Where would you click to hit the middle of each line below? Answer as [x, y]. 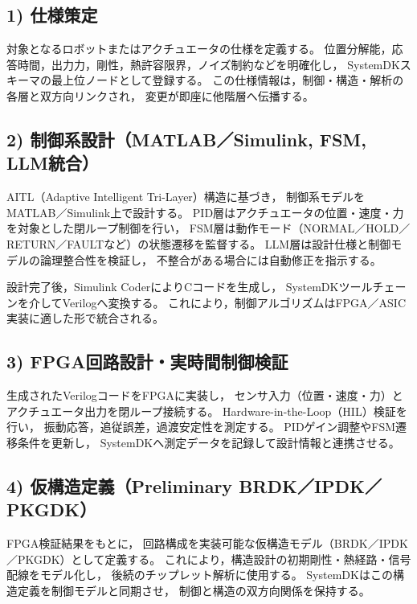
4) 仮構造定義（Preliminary [120, 485]
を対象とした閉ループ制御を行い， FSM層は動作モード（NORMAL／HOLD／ [208, 228]
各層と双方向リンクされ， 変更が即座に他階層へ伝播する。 [160, 95]
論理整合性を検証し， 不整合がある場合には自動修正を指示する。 [211, 259]
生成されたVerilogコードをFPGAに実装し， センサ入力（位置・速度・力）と [205, 395]
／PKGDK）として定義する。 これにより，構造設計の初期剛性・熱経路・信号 [209, 559]
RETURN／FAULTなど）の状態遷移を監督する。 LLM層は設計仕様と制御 [199, 243]
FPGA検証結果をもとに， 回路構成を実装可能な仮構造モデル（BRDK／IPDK [207, 543]
